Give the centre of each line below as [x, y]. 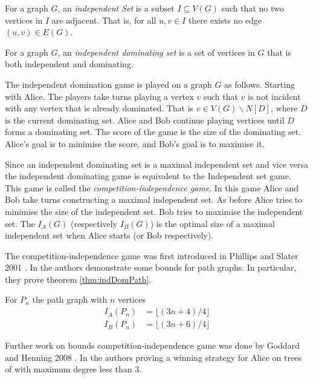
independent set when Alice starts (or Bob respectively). [109, 235]
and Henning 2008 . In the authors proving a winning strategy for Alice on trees [153, 357]
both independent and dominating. [69, 64]
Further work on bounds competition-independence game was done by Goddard [152, 345]
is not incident [274, 96]
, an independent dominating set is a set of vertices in [156, 52]
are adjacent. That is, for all [104, 20]
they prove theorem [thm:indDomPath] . [78, 279]
